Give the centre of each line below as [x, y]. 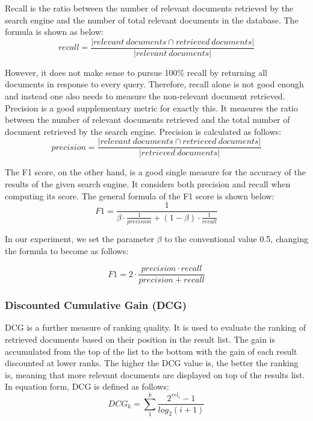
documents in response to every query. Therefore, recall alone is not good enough [154, 84]
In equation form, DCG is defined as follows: [87, 386]
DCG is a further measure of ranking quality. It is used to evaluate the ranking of [156, 327]
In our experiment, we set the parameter [79, 238]
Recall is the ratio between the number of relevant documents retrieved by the [149, 8]
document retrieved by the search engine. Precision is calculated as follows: [143, 131]
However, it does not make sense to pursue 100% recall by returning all [136, 72]
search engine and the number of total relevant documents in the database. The [152, 20]
